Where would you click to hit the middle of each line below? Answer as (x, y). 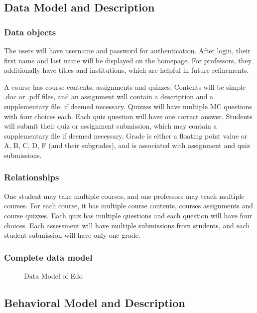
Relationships (32, 177)
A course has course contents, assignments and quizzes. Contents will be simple (125, 86)
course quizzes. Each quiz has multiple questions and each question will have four (128, 215)
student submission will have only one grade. (72, 235)
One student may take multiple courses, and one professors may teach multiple (124, 196)
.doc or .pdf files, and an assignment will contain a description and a (109, 96)
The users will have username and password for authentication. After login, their (127, 50)
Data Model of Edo (53, 275)
